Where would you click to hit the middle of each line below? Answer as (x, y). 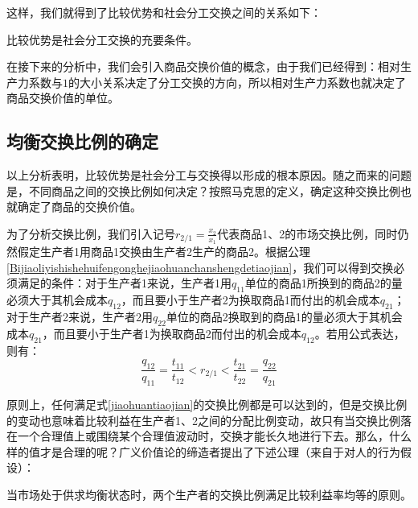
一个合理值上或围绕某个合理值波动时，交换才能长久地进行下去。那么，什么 (214, 436)
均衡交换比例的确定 (82, 141)
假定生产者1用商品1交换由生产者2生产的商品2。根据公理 (164, 252)
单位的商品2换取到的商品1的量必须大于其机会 (284, 316)
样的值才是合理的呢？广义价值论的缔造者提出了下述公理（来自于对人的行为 (203, 451)
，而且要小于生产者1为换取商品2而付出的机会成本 (172, 333)
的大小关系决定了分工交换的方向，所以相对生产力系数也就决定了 (237, 82)
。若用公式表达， (360, 333)
